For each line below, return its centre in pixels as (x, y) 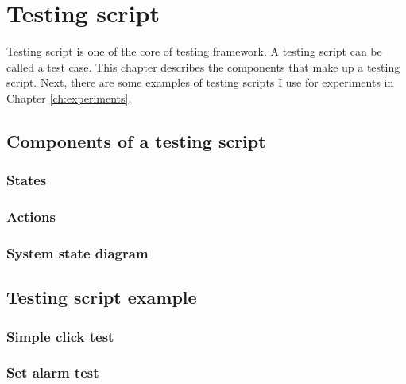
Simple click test (60, 336)
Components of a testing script (136, 140)
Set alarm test (53, 372)
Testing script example (102, 297)
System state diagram (77, 252)
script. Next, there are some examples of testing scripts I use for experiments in (200, 82)
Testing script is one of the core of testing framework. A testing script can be (194, 51)
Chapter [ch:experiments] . (69, 97)
